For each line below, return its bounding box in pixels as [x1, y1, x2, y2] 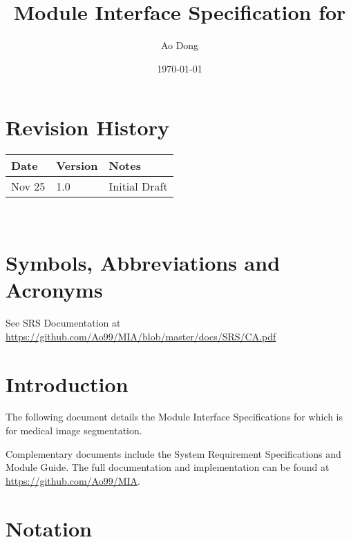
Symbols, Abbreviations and [6, 249, 281, 277]
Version [56, 157, 98, 174]
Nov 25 [11, 178, 46, 195]
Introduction [6, 369, 129, 398]
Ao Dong [160, 38, 199, 52]
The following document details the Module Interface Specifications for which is [6, 409, 343, 424]
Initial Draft [108, 178, 168, 195]
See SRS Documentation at [6, 316, 121, 330]
